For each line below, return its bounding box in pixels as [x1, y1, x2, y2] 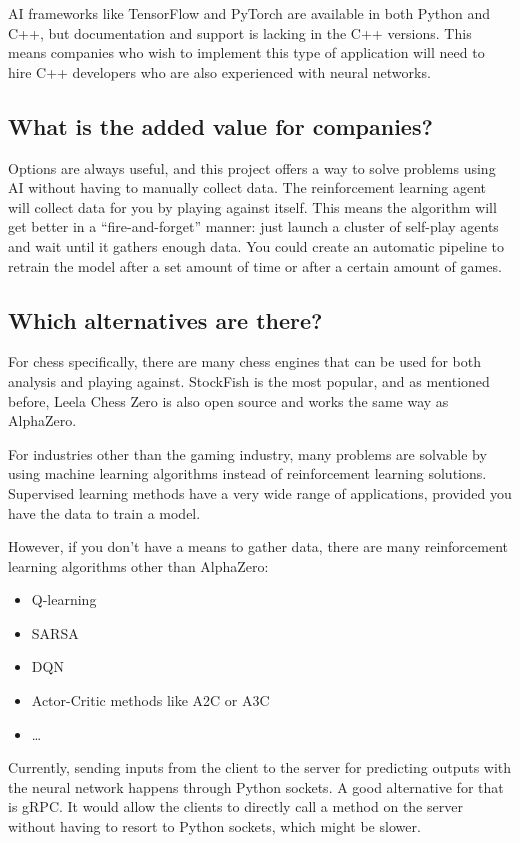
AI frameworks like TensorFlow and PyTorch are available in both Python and [8, 3, 491, 23]
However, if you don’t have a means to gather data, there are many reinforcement [8, 536, 508, 557]
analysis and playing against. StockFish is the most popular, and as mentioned [8, 370, 490, 391]
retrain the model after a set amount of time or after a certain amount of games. [8, 255, 502, 276]
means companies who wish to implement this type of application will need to [8, 42, 485, 63]
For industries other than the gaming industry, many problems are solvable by [8, 443, 487, 464]
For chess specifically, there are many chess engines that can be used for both [8, 351, 481, 372]
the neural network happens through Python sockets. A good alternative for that [8, 776, 504, 797]
